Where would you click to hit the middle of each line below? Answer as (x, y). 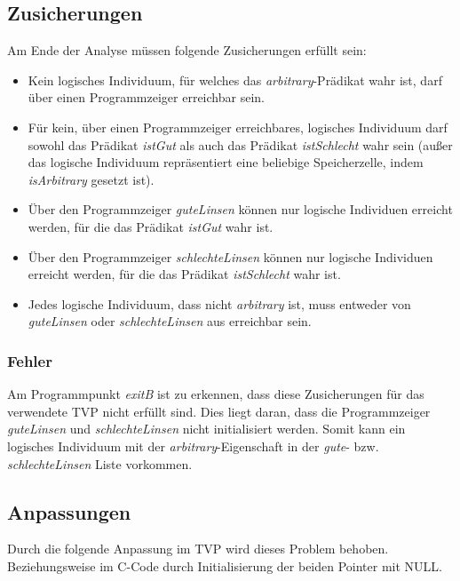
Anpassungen (69, 511)
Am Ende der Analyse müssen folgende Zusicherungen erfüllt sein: (187, 50)
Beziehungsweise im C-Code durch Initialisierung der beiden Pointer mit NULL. (225, 565)
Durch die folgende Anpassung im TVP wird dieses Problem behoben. (198, 549)
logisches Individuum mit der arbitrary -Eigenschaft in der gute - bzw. (193, 446)
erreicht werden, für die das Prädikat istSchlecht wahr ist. (184, 274)
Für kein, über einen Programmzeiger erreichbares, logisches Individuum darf (238, 127)
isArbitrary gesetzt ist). (91, 179)
